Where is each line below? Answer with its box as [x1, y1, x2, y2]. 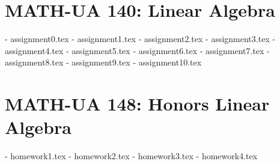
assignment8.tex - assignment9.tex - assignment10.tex [5, 56, 202, 68]
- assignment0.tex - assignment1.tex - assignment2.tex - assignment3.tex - [5, 32, 276, 45]
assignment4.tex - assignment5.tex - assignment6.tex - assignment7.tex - [5, 44, 270, 56]
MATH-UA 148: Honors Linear [5, 91, 270, 116]
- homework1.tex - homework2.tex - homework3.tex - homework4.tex [5, 150, 258, 162]
